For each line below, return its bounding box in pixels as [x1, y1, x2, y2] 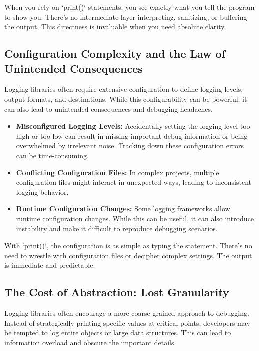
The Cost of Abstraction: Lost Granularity [4, 284, 229, 300]
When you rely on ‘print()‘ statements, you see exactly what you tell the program [4, 2, 255, 12]
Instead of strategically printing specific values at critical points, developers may [4, 317, 250, 328]
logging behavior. [16, 186, 69, 197]
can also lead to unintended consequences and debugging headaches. [4, 103, 213, 114]
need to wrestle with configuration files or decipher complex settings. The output [4, 250, 252, 260]
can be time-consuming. [16, 150, 89, 160]
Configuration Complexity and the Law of [4, 46, 226, 61]
